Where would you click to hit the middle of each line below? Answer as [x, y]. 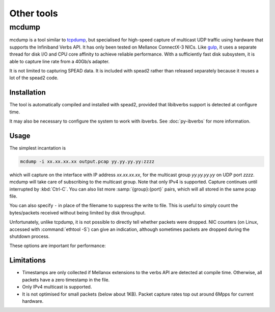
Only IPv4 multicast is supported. [57, 287]
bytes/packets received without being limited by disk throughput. [78, 212]
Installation [28, 93]
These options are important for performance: [58, 246]
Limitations [28, 260]
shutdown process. [30, 236]
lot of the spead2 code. [34, 78]
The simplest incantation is [38, 148]
